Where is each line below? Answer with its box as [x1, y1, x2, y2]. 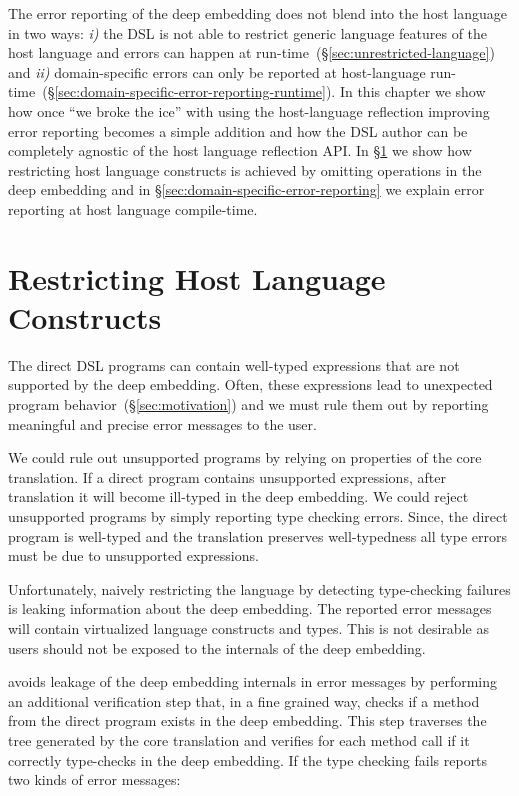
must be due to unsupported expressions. [8, 545, 259, 566]
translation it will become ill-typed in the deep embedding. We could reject [8, 486, 469, 507]
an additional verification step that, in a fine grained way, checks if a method [8, 690, 480, 711]
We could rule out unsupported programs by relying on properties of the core [8, 447, 482, 468]
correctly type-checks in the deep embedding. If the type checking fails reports [8, 749, 488, 770]
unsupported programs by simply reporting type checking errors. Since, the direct [8, 506, 508, 526]
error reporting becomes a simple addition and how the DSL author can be [8, 120, 468, 141]
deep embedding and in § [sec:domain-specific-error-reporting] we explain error [8, 179, 485, 200]
